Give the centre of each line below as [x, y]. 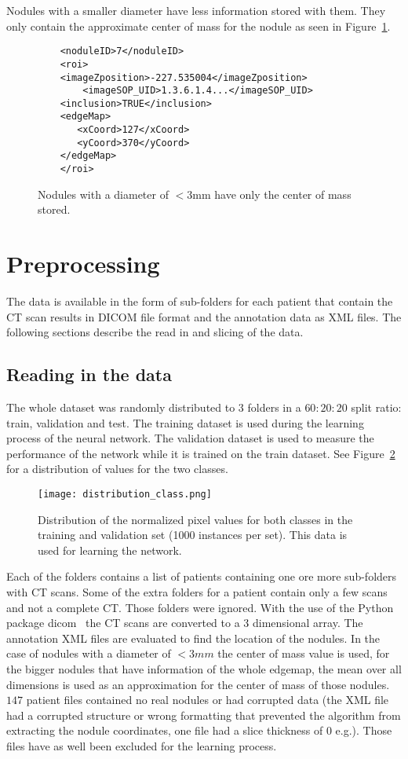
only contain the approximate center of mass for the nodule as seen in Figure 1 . [199, 26]
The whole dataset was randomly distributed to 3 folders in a [154, 407]
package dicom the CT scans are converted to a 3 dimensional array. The [185, 623]
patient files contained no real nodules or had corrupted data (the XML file [208, 700]
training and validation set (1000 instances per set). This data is [193, 535]
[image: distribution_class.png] [125, 495]
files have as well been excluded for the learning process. [142, 745]
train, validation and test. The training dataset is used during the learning [185, 422]
